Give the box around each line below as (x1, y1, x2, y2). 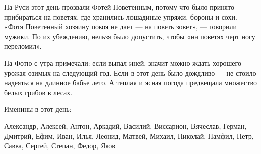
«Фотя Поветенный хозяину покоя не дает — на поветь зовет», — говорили (4, 21, 237, 32)
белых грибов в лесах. (4, 87, 73, 97)
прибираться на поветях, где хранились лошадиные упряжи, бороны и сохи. (4, 11, 237, 22)
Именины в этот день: (4, 104, 72, 114)
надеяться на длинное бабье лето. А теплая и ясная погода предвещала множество (4, 77, 257, 88)
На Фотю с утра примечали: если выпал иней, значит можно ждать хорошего (4, 57, 241, 68)
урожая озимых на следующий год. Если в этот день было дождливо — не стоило (4, 67, 256, 78)
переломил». (4, 41, 42, 51)
